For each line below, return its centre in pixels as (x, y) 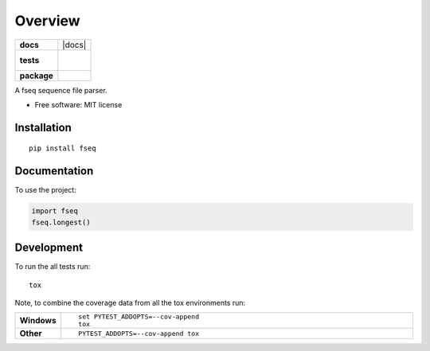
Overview (47, 21)
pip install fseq (63, 148)
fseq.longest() (61, 222)
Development (49, 248)
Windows (38, 321)
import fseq (55, 211)
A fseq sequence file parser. (61, 90)
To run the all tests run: (53, 267)
